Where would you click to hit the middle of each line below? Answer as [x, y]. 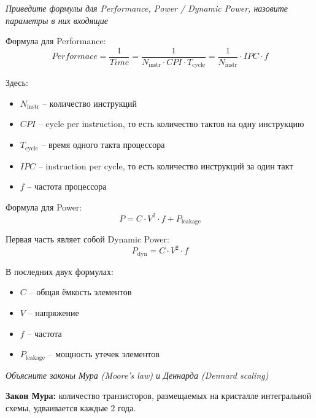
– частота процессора [67, 186]
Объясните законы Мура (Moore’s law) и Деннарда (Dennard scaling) [137, 375]
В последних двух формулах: [60, 271]
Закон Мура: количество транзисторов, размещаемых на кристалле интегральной [159, 396]
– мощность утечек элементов [104, 354]
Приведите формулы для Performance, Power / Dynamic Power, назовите [147, 8]
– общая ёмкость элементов [80, 292]
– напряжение [53, 312]
